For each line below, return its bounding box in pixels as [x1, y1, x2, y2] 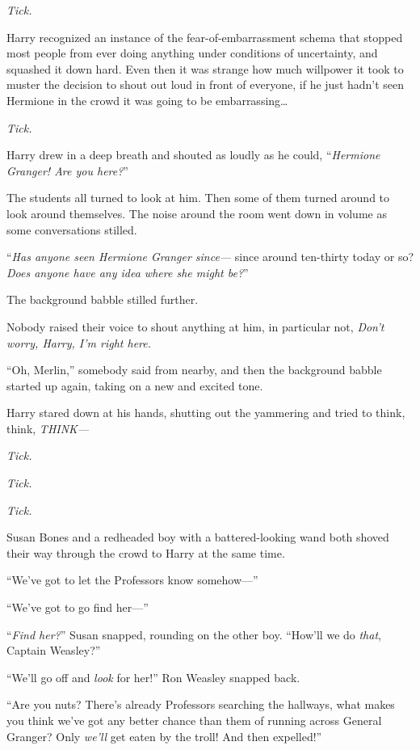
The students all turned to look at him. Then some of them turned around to [6, 189, 390, 206]
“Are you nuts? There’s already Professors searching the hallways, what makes [6, 696, 395, 713]
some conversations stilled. [6, 221, 137, 238]
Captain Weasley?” [6, 642, 101, 659]
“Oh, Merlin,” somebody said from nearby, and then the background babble [6, 361, 382, 378]
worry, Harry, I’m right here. [6, 334, 152, 351]
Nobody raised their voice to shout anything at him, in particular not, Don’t [6, 318, 384, 335]
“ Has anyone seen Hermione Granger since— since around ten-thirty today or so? [6, 248, 414, 265]
